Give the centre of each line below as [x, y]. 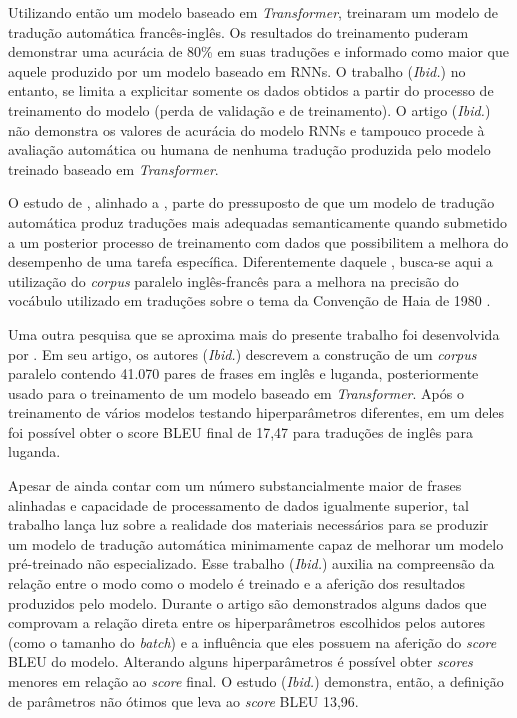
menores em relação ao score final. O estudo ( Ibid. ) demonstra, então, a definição [256, 681]
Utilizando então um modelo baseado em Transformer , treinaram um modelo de [253, 12]
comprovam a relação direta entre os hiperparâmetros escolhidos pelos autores [247, 622]
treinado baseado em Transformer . [113, 168]
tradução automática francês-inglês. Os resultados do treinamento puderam [238, 31]
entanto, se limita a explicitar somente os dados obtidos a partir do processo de [251, 90]
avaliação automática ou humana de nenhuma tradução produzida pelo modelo [249, 149]
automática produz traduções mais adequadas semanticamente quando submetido [258, 221]
